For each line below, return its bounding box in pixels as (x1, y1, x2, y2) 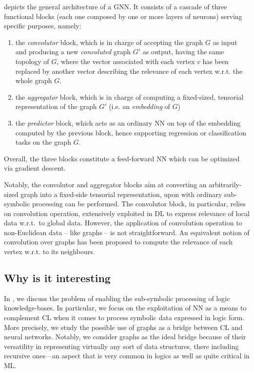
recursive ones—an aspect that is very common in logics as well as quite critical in (4, 350, 250, 361)
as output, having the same (142, 46, 224, 57)
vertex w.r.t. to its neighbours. (4, 246, 95, 257)
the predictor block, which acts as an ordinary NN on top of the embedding (15, 117, 241, 128)
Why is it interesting (4, 270, 111, 285)
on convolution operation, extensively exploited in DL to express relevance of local (4, 208, 250, 218)
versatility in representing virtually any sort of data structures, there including (4, 341, 239, 351)
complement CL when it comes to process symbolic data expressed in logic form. (4, 312, 245, 323)
